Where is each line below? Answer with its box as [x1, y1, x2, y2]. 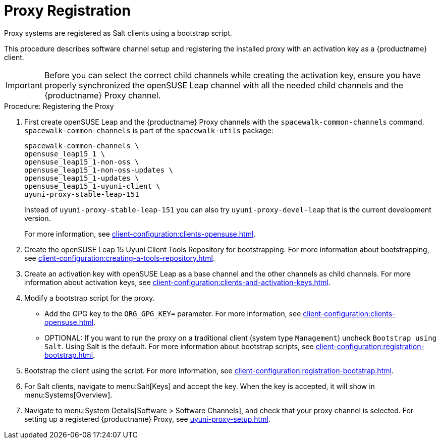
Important [6, 80, 42, 90]
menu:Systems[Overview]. [24, 390, 113, 399]
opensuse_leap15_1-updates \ [24, 174, 139, 182]
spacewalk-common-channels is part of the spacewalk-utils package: [24, 126, 273, 135]
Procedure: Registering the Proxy [4, 101, 114, 110]
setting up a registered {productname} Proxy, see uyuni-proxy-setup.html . [24, 414, 270, 423]
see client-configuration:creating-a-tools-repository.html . [24, 253, 215, 262]
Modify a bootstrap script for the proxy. [24, 293, 155, 302]
